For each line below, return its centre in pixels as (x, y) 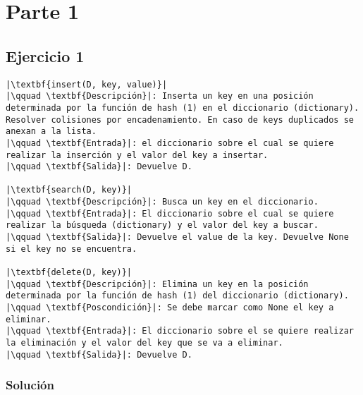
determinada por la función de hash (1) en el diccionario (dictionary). (183, 108)
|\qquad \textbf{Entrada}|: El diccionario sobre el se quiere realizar (180, 331)
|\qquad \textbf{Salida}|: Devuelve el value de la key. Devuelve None (177, 237)
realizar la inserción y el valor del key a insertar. (137, 155)
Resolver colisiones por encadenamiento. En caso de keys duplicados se (180, 120)
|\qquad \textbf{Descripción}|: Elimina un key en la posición (157, 284)
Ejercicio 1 (45, 55)
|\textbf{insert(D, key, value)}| (87, 84)
